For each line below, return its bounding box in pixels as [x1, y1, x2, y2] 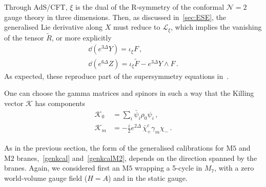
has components [35, 97, 85, 108]
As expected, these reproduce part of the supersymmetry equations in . [4, 70, 229, 81]
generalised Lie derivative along [4, 22, 103, 32]
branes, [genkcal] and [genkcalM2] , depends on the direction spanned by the [16, 152, 257, 163]
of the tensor [4, 32, 44, 43]
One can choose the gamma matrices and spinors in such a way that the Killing [4, 88, 254, 98]
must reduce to [113, 22, 160, 32]
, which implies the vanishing [171, 22, 262, 32]
